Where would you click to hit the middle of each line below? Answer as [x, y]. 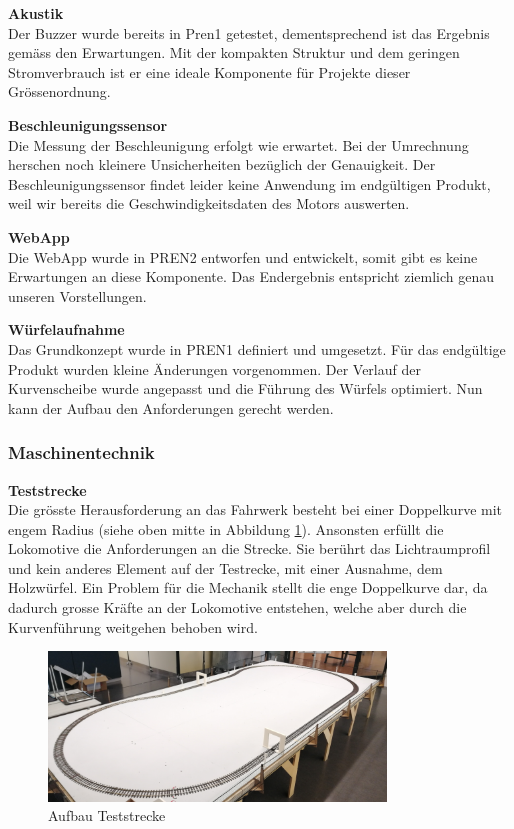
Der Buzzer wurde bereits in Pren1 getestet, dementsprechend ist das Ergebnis [249, 32]
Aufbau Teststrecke [107, 815]
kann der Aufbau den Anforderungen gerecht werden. [171, 407]
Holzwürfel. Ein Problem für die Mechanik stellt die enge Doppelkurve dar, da [248, 587]
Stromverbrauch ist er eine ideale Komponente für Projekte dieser [209, 71]
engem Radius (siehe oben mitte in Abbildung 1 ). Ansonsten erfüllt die [226, 528]
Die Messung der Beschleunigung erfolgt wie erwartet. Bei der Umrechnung [238, 144]
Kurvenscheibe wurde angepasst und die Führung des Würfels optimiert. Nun [245, 388]
